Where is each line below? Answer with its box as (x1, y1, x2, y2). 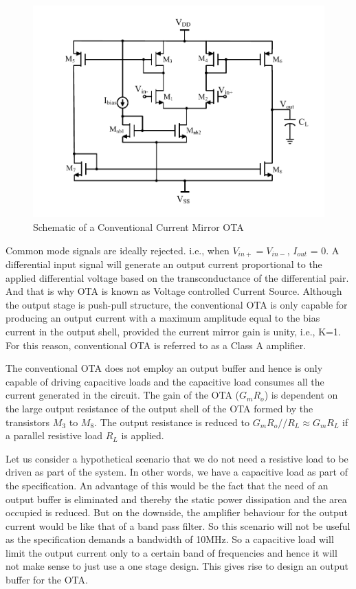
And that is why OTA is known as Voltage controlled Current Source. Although (5, 284, 342, 298)
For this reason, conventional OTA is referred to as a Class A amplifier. (5, 337, 307, 352)
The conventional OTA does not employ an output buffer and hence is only (5, 361, 323, 375)
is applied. (121, 428, 164, 443)
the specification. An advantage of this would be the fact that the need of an (5, 478, 329, 492)
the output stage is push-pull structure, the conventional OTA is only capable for (5, 297, 348, 311)
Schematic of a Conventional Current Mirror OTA (33, 219, 244, 234)
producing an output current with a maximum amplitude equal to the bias (5, 311, 320, 325)
